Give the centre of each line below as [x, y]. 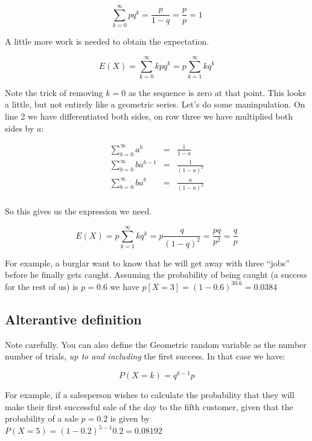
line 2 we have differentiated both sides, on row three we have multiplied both [149, 116]
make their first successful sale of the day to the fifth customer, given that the [149, 406]
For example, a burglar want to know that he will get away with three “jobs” [147, 262]
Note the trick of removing [54, 92]
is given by [130, 418]
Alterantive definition [73, 319]
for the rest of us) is [42, 286]
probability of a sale [42, 418]
